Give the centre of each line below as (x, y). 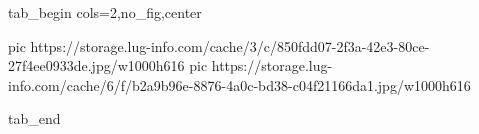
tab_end (34, 118)
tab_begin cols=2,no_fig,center (105, 12)
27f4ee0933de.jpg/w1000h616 (96, 65)
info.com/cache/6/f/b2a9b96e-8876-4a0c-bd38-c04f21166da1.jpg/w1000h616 (239, 84)
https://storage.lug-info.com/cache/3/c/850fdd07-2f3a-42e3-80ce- (230, 45)
